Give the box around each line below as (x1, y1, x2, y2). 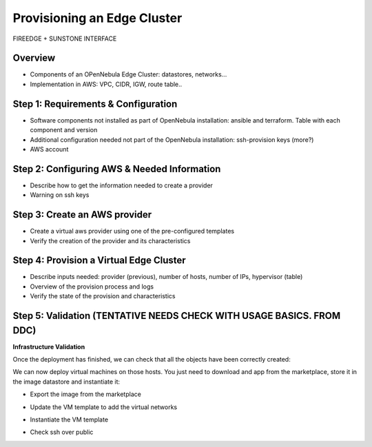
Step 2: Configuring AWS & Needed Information (12, 163, 221, 175)
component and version (30, 126, 98, 134)
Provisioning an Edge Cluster (12, 10, 183, 25)
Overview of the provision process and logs (30, 282, 154, 291)
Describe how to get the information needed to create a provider (30, 181, 214, 189)
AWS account (30, 145, 69, 153)
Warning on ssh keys (30, 191, 90, 199)
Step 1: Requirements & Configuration (12, 98, 178, 110)
